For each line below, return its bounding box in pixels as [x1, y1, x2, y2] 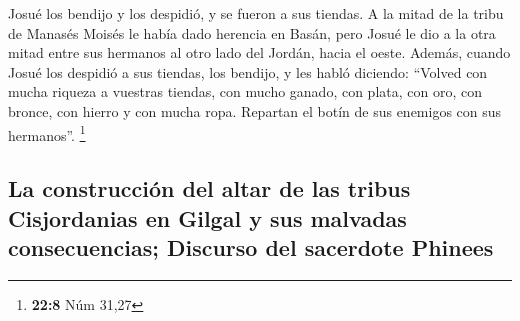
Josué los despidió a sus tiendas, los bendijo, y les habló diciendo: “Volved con [8, 61, 488, 82]
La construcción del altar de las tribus [8, 173, 411, 204]
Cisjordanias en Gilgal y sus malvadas [8, 202, 407, 233]
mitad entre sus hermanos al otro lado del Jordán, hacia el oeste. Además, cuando [8, 42, 511, 63]
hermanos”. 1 [8, 121, 86, 145]
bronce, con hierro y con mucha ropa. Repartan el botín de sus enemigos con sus [8, 100, 502, 121]
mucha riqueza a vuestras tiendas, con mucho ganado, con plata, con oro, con [8, 81, 482, 102]
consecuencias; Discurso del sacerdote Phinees [8, 231, 494, 262]
